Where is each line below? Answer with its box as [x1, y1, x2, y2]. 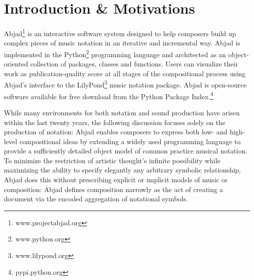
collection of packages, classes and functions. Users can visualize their [30, 59, 238, 69]
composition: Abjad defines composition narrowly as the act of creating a [4, 184, 223, 194]
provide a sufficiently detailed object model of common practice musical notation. [4, 146, 248, 156]
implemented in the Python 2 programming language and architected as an [4, 47, 226, 59]
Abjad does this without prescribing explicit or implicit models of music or [4, 174, 228, 185]
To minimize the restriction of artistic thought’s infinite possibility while [4, 155, 221, 165]
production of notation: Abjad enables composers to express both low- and [4, 127, 228, 137]
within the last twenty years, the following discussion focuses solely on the [4, 117, 226, 127]
